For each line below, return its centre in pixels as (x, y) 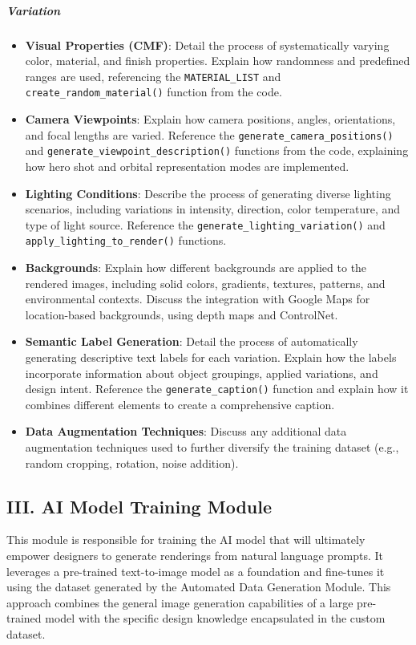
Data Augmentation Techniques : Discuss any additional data (186, 431)
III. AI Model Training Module (139, 506)
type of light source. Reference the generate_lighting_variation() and (205, 224)
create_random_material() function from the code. (153, 92)
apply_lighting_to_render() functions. (126, 240)
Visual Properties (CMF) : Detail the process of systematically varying (207, 45)
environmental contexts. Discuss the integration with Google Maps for (198, 299)
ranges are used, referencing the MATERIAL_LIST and (153, 76)
